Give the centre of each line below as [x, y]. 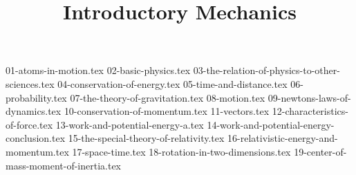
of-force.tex [29, 124]
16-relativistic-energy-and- [283, 138]
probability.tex [36, 97]
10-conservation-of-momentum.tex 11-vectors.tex [167, 111]
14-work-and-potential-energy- [271, 124]
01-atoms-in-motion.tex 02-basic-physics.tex [98, 70]
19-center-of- [320, 151]
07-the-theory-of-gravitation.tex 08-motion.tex [168, 97]
